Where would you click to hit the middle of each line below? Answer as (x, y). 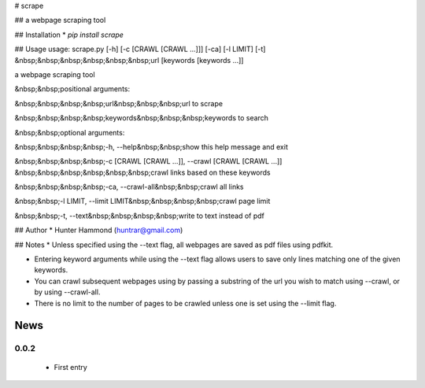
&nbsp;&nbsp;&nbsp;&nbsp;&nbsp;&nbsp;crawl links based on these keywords (142, 172)
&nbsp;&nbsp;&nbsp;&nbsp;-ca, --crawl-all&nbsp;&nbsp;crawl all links (129, 187)
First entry (71, 367)
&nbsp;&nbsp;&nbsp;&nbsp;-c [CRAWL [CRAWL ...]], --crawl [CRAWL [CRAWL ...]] (148, 161)
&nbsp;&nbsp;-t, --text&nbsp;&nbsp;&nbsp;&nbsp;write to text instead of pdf (140, 216)
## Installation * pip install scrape (69, 35)
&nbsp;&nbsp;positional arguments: (72, 89)
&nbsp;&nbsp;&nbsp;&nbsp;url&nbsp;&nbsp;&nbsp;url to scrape (119, 103)
